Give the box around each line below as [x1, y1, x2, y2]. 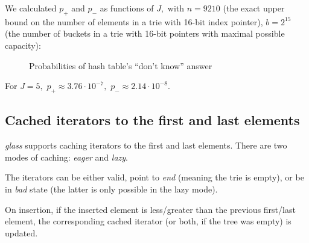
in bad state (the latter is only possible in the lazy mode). [5, 182, 218, 195]
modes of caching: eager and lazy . [5, 150, 128, 163]
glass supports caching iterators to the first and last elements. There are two [5, 139, 287, 152]
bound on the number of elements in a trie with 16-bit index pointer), [5, 15, 263, 28]
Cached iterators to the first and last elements [5, 111, 300, 129]
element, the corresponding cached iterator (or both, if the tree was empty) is [5, 215, 291, 227]
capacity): [5, 38, 41, 51]
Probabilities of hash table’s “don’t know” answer [29, 59, 212, 72]
